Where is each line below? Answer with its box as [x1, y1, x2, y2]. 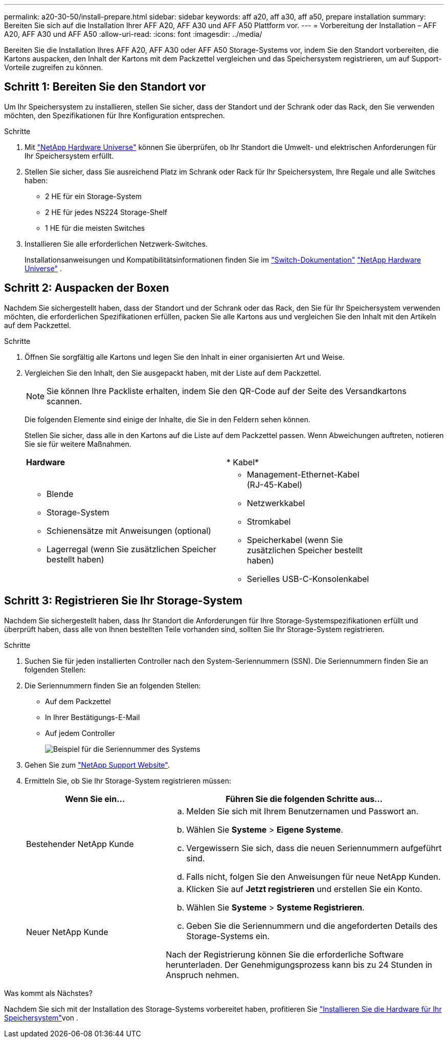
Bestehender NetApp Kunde [26, 838, 134, 849]
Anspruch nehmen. [166, 969, 239, 980]
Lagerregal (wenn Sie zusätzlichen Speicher [47, 544, 216, 554]
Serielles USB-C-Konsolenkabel [247, 573, 369, 584]
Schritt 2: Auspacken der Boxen [4, 281, 169, 295]
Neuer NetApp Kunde [26, 926, 108, 937]
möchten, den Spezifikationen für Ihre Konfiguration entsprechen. [4, 111, 225, 120]
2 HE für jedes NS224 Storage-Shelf [45, 207, 168, 216]
